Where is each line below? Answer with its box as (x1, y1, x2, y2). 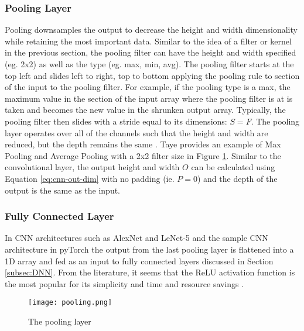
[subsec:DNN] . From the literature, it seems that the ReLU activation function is (5, 266, 295, 278)
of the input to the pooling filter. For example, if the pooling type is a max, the (5, 81, 291, 93)
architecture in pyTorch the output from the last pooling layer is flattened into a (5, 243, 294, 255)
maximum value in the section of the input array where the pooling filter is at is (5, 92, 293, 104)
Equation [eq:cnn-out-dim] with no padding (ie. (5, 172, 175, 184)
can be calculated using (191, 161, 275, 173)
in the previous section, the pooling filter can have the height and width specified (5, 46, 296, 58)
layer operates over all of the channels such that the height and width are (5, 126, 268, 139)
